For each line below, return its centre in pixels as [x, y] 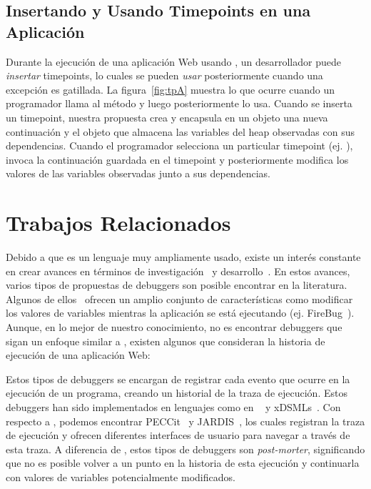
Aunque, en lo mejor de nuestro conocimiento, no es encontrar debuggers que [174, 327]
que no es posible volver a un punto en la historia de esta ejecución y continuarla [183, 463]
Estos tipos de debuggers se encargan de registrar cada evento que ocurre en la [178, 379]
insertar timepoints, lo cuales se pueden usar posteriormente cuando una [164, 75]
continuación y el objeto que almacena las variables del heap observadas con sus [180, 131]
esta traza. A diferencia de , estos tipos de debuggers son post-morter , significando [185, 449]
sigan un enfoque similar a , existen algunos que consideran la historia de [166, 341]
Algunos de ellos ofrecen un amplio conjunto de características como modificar [179, 298]
